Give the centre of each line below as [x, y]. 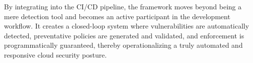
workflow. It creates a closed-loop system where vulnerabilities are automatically [126, 26]
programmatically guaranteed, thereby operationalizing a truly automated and [124, 45]
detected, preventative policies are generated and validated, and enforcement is [124, 35]
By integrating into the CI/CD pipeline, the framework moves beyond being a [123, 6]
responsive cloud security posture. [55, 54]
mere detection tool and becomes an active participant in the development [117, 16]
